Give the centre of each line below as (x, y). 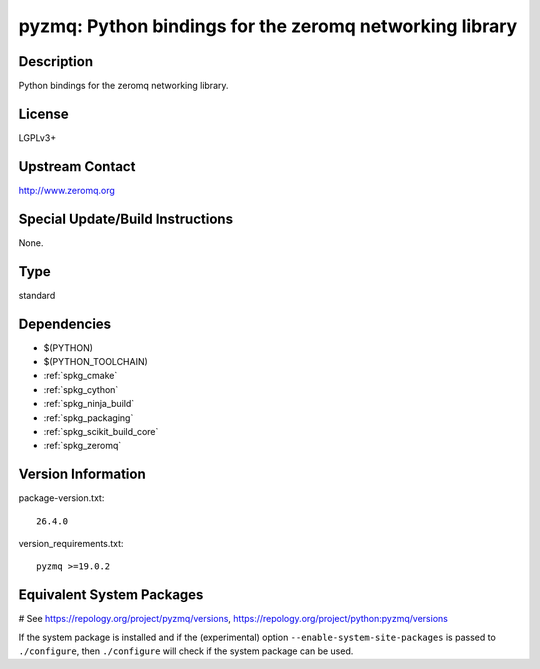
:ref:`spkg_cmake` (80, 376)
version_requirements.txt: (71, 544)
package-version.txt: (61, 498)
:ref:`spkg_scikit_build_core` (101, 431)
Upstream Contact (77, 166)
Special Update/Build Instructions (126, 218)
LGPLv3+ (37, 137)
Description (56, 61)
